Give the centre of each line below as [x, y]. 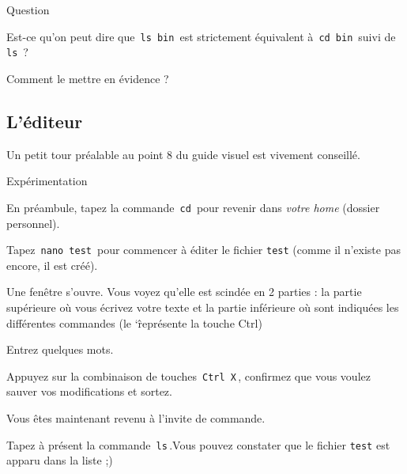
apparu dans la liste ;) [60, 460]
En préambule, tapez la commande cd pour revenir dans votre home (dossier [193, 207]
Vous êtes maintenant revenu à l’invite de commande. [136, 418]
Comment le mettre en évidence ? [88, 78]
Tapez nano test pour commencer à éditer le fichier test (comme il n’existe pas [203, 250]
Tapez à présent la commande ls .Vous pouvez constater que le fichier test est [198, 444]
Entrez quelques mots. [60, 349]
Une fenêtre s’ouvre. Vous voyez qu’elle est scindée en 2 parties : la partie [184, 292]
